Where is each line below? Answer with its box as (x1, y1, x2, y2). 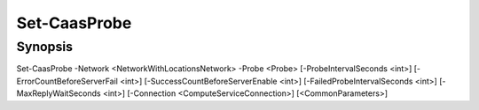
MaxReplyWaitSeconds (16, 88, 101, 99)
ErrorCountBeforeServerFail (16, 76, 119, 86)
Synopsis (16, 39, 74, 55)
